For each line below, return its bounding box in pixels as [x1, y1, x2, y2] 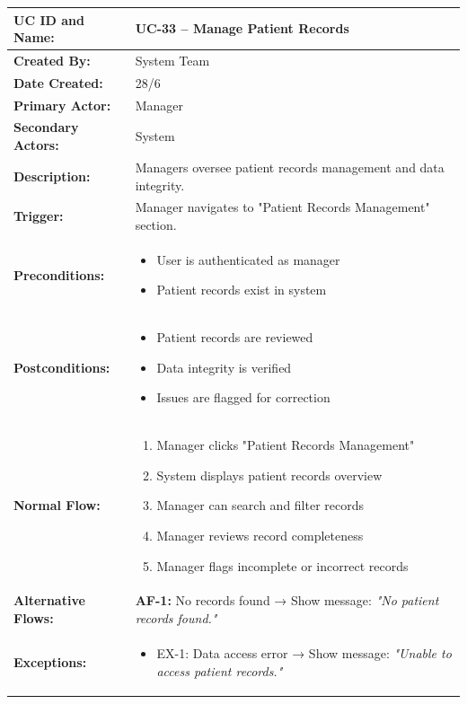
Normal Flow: [13, 496, 101, 515]
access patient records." [156, 661, 283, 680]
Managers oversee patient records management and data [135, 157, 445, 176]
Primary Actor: [13, 95, 111, 114]
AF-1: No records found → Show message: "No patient [135, 591, 439, 610]
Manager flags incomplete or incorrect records [156, 556, 409, 575]
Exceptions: [13, 652, 87, 671]
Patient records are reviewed [156, 328, 313, 347]
